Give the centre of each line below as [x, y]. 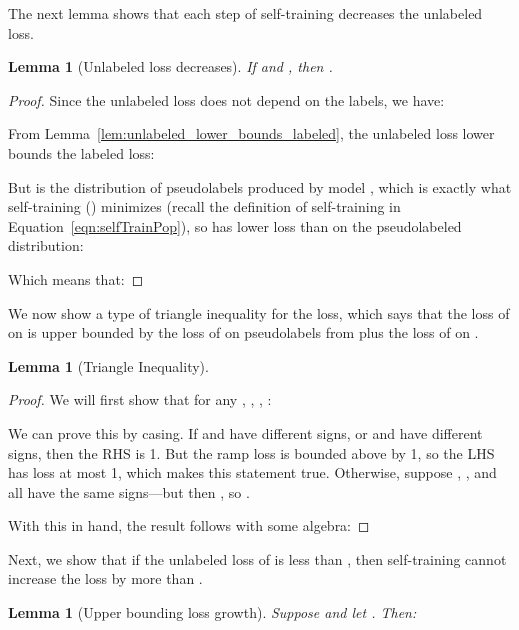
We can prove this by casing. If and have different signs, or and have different [245, 432]
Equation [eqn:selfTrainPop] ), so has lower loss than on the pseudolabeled [235, 225]
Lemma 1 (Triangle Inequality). [108, 365]
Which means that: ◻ [76, 278]
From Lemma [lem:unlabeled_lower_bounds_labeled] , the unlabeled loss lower [251, 133]
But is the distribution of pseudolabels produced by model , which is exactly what [260, 186]
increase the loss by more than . [105, 578]
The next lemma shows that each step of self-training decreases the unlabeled [245, 13]
